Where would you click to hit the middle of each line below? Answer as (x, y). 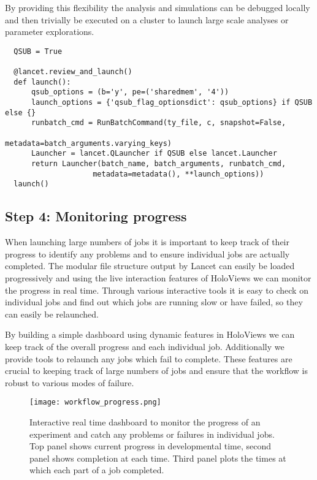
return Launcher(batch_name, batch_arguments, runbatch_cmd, (158, 164)
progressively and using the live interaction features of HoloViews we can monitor (158, 277)
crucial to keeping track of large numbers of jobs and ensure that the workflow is (157, 371)
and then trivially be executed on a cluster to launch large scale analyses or (147, 19)
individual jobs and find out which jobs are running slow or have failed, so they (154, 302)
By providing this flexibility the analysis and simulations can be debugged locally (158, 7)
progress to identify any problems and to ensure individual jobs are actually (147, 253)
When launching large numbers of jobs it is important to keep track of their (147, 242)
